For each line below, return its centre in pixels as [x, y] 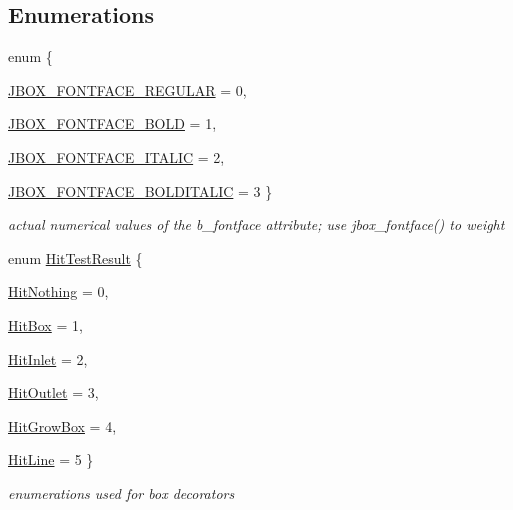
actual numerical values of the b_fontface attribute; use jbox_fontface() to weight [256, 224]
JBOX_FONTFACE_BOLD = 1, [112, 123]
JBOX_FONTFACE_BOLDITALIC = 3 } [140, 190]
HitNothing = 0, [58, 291]
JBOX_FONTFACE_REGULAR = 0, [127, 89]
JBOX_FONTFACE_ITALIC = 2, [116, 156]
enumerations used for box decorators [121, 492]
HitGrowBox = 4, [62, 425]
